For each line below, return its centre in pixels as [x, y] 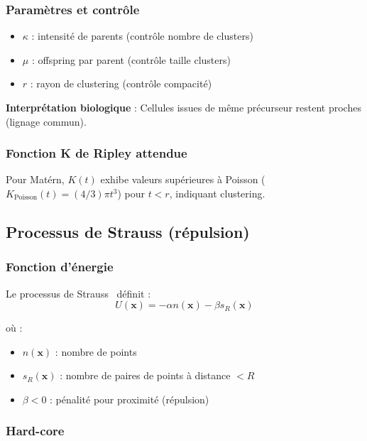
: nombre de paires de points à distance [145, 375]
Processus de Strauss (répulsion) [128, 231]
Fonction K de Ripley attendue [97, 153]
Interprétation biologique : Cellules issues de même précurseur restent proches [183, 107]
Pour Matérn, [35, 179]
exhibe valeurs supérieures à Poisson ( [183, 179]
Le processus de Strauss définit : [78, 293]
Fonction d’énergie [60, 267]
